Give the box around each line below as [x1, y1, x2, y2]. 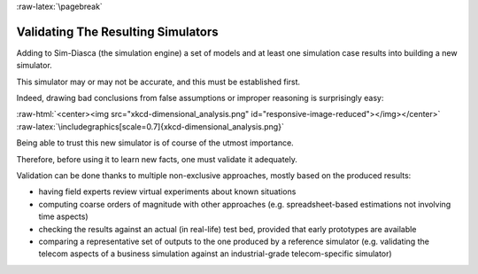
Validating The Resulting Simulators [16, 24, 219, 39]
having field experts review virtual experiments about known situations [38, 186, 297, 197]
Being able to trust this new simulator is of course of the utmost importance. [16, 137, 294, 148]
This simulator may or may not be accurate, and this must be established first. [16, 76, 301, 87]
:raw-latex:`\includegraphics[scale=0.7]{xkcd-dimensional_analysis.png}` [16, 121, 285, 132]
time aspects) [38, 211, 89, 222]
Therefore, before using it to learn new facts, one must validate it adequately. [16, 153, 298, 164]
